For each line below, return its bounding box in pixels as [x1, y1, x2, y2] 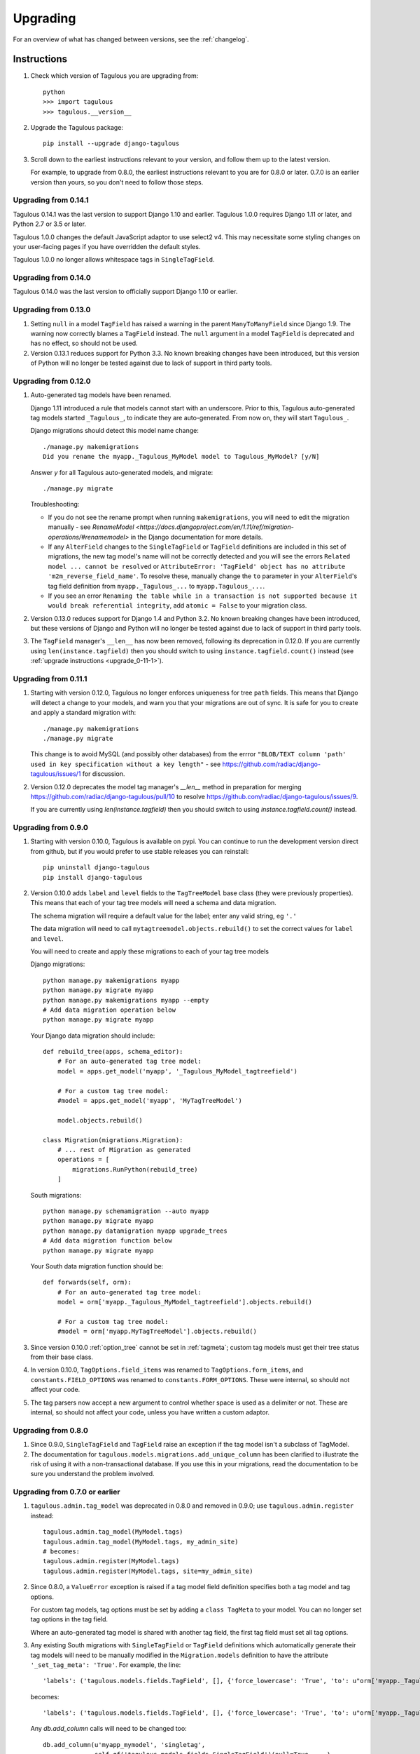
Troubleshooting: [30, 500, 80, 509]
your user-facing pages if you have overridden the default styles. [13, 242, 201, 250]
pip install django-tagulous [43, 873, 143, 881]
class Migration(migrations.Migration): [43, 1136, 183, 1144]
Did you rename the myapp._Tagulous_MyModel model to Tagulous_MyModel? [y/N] [43, 453, 320, 461]
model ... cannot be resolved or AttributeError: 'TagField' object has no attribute [48, 562, 346, 570]
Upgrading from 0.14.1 [13, 195, 89, 205]
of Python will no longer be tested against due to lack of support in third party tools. [30, 359, 272, 368]
